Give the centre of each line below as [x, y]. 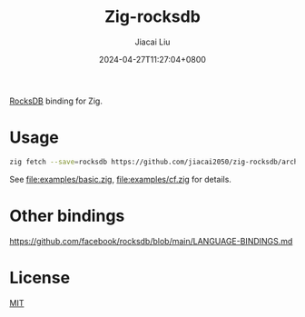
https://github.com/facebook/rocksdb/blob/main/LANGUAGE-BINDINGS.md [151, 241]
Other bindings [67, 216]
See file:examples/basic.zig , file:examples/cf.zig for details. [120, 179]
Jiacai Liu [152, 42]
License [40, 277]
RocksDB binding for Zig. [56, 101]
